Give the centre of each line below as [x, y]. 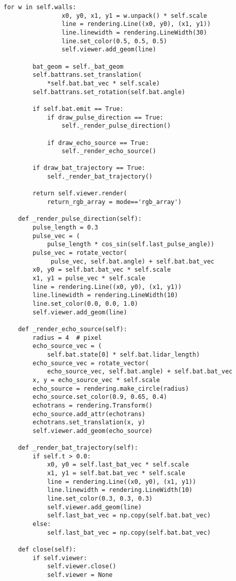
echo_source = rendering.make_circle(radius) [111, 388]
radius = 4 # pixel [67, 338]
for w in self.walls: [40, 7]
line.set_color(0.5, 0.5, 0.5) [114, 41]
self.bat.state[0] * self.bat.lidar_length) [123, 354]
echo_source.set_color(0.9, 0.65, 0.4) [100, 397]
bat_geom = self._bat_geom [78, 66]
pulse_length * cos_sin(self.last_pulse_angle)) [131, 244]
